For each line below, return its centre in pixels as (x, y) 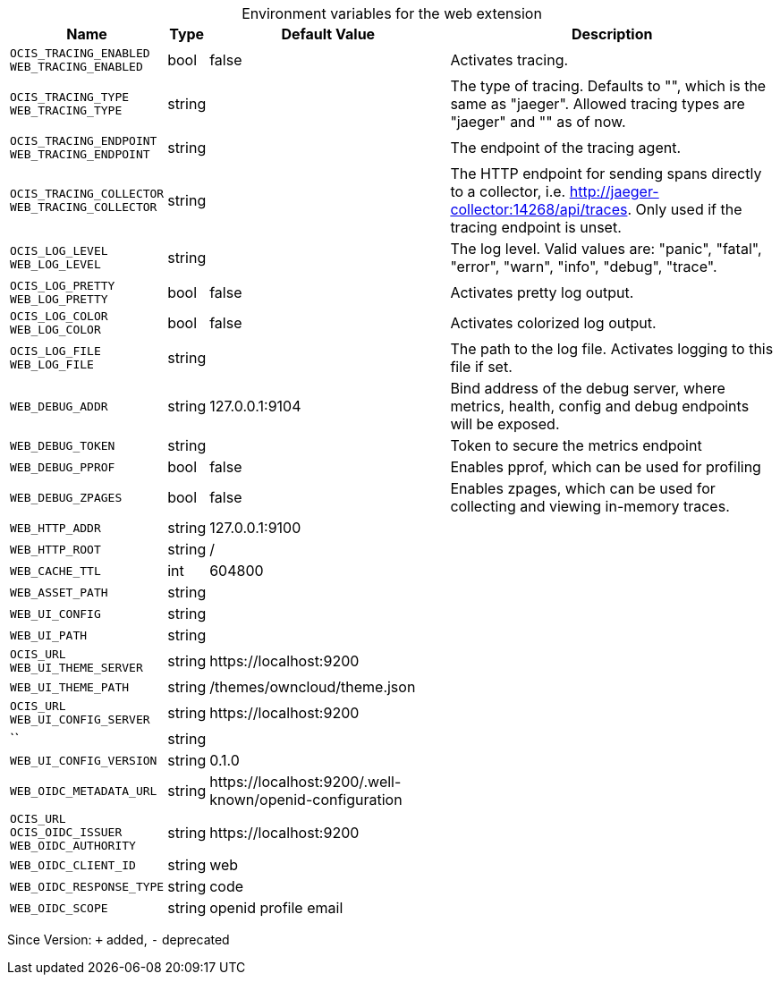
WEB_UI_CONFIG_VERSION (84, 760)
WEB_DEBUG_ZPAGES (66, 497)
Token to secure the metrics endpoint (576, 445)
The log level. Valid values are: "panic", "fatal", (606, 249)
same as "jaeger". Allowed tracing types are (598, 104)
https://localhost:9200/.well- (305, 782)
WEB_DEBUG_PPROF (63, 467)
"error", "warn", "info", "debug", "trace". (584, 267)
